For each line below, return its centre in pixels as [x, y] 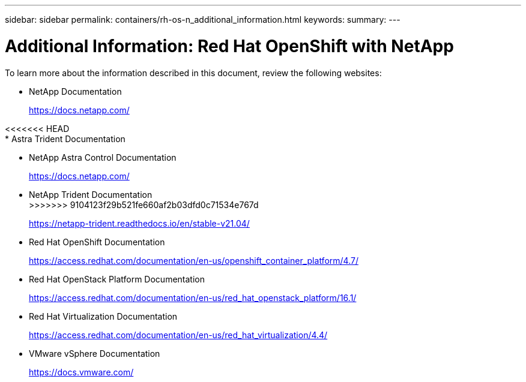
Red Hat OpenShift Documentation [97, 242]
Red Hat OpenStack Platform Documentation [117, 279]
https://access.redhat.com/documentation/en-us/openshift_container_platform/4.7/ [194, 260]
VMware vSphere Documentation [95, 353]
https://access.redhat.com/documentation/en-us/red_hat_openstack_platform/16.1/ [193, 297]
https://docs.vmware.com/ [81, 372]
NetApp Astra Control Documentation [103, 157]
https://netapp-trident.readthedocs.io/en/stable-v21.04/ [139, 223]
